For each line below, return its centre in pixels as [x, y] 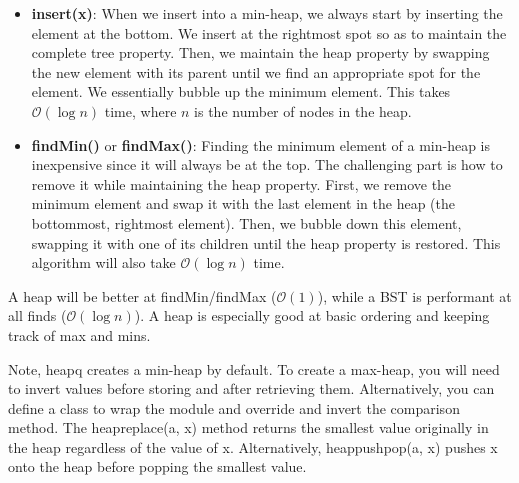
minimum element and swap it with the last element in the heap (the [243, 203]
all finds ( [37, 315]
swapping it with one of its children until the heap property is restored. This [266, 242]
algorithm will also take [103, 262]
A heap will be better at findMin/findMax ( [142, 295]
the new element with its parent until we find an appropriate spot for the [256, 71]
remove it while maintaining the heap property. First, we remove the [241, 183]
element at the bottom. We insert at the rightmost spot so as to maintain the [269, 32]
